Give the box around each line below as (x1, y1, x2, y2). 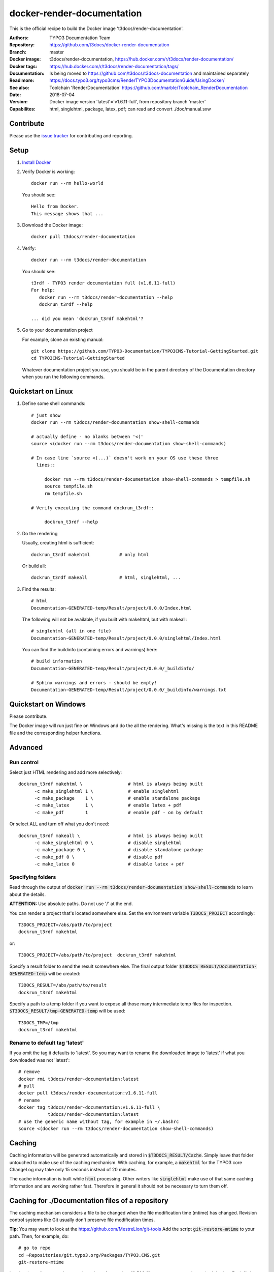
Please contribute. (9, 713, 48, 719)
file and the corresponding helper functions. (9, 730, 101, 736)
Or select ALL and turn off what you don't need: (9, 821, 109, 827)
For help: (31, 287, 55, 293)
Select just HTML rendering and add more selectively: (9, 769, 122, 775)
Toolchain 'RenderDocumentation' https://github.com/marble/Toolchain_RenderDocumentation (49, 84, 248, 91)
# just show (31, 412, 61, 418)
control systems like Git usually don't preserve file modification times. (9, 1217, 155, 1223)
